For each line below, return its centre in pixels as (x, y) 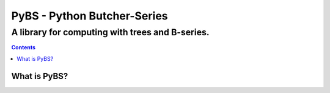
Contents (24, 47)
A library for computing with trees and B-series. (111, 32)
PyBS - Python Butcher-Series (90, 16)
